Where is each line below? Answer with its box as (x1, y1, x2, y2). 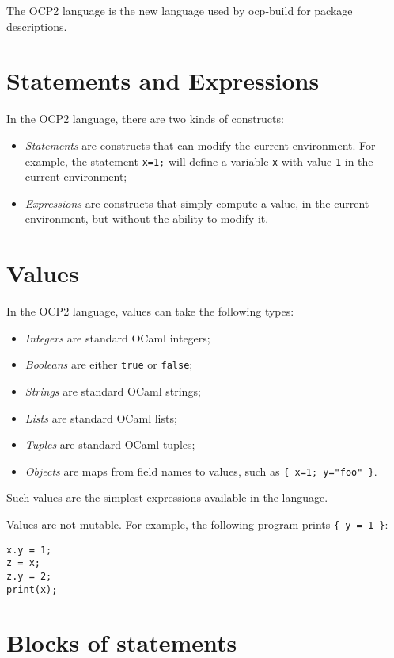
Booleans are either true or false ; (25, 356, 193, 373)
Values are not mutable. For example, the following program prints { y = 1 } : (6, 515, 388, 532)
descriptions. (6, 17, 67, 34)
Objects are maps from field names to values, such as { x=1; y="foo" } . (25, 462, 377, 479)
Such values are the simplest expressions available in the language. (6, 489, 328, 506)
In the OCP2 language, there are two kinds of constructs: (6, 110, 284, 127)
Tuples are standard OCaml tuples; (25, 436, 195, 453)
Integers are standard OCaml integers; (25, 329, 210, 346)
